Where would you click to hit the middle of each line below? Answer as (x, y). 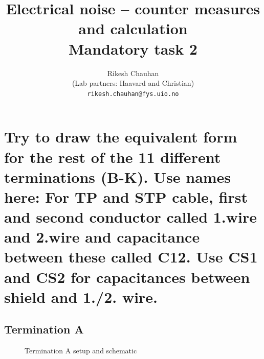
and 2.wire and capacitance (102, 237)
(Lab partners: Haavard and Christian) (133, 83)
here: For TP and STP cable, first (126, 196)
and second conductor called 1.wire (131, 217)
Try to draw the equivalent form (121, 137)
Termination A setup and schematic (81, 351)
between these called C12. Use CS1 (131, 257)
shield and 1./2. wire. (81, 296)
